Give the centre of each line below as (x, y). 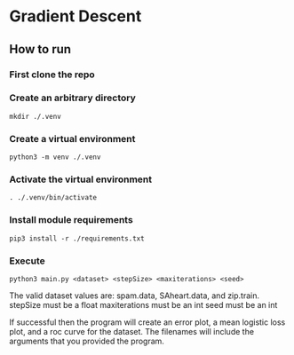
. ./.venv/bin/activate (53, 198)
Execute (28, 261)
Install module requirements (71, 220)
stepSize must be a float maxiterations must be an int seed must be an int (143, 304)
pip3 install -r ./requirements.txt (77, 238)
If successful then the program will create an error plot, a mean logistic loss (147, 322)
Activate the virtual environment (81, 179)
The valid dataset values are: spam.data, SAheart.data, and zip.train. (135, 296)
